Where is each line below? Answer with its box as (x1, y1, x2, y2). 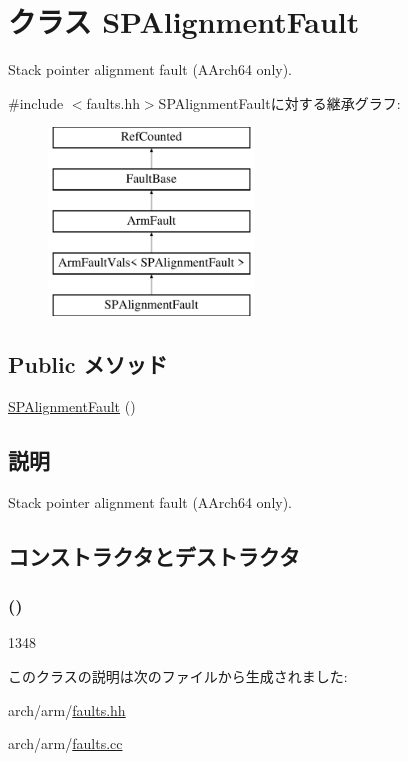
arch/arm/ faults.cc (8, 733, 123, 754)
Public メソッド (8, 349, 168, 380)
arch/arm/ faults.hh (8, 699, 126, 720)
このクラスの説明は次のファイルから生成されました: (8, 666, 348, 687)
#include (8, 92, 64, 113)
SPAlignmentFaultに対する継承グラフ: (158, 92, 401, 113)
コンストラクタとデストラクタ (8, 540, 300, 571)
